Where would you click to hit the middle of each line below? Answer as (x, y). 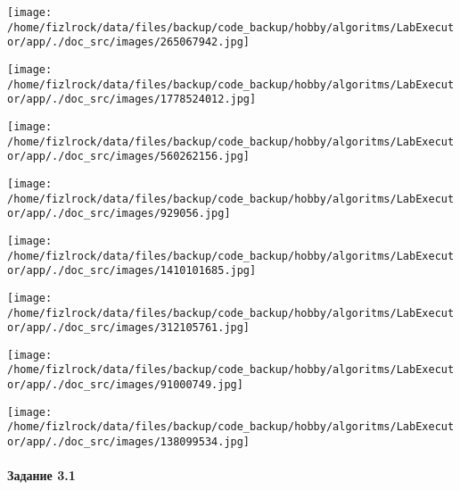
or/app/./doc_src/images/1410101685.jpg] (132, 271)
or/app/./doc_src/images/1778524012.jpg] (132, 100)
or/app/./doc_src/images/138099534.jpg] (129, 442)
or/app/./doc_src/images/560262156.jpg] (129, 157)
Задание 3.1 (41, 475)
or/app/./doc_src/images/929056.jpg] (119, 214)
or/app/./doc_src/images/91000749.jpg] (125, 385)
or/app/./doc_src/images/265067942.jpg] (129, 42)
